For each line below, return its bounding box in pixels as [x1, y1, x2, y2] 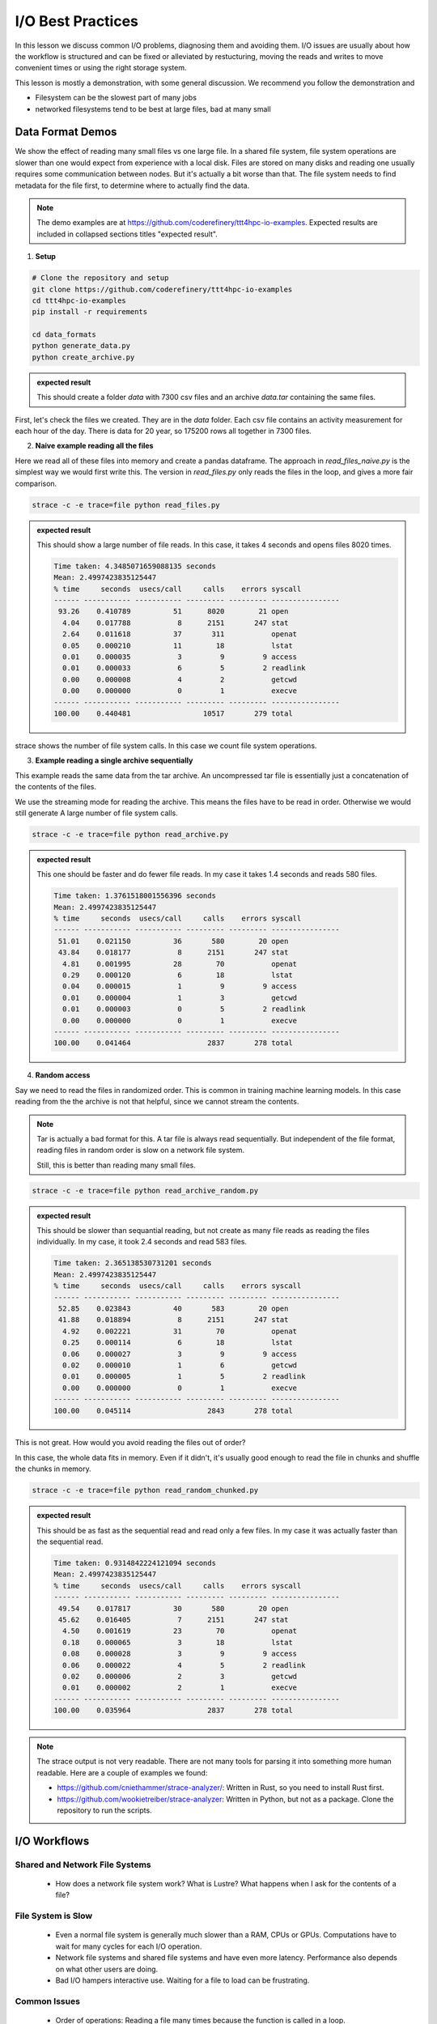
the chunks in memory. [15, 1464, 92, 1473]
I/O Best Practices [15, 12, 139, 30]
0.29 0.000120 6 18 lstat [62, 971, 293, 980]
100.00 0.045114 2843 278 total [53, 1405, 293, 1415]
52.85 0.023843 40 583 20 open [57, 1303, 289, 1313]
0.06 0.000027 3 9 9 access [62, 1349, 298, 1359]
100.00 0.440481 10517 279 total [53, 709, 293, 718]
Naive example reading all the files [35, 441, 154, 451]
